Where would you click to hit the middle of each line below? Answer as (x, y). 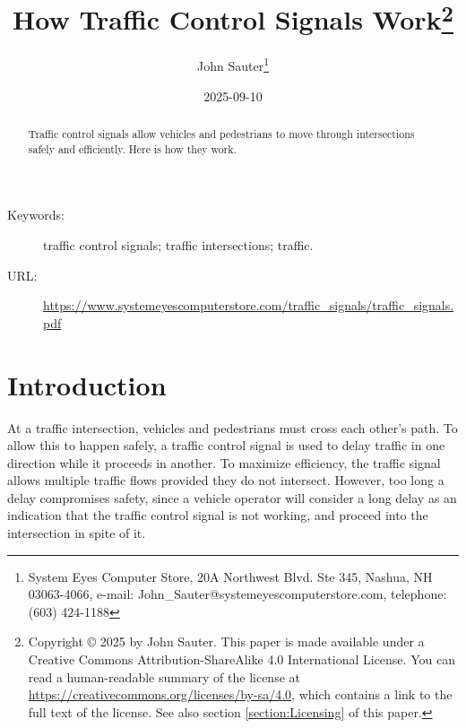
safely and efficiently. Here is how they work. (132, 148)
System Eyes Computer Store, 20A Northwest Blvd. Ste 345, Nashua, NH (230, 576)
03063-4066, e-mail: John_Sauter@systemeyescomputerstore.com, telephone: (237, 594)
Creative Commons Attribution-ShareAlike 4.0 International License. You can (242, 659)
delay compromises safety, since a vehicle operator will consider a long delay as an (232, 497)
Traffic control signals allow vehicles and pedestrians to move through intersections (221, 134)
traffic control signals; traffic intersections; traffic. (178, 245)
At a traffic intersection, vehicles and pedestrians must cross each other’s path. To (233, 427)
